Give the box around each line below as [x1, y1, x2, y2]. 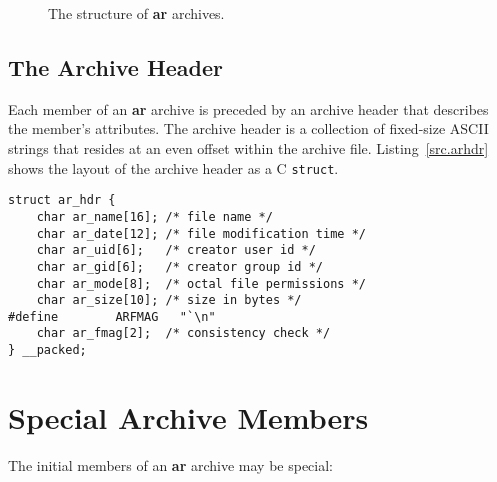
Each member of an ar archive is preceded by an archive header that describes [8, 98, 489, 119]
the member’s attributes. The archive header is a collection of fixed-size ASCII [8, 118, 489, 139]
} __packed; [8, 343, 87, 358]
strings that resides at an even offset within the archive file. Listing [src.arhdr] [8, 137, 489, 158]
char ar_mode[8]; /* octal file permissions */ [36, 276, 366, 291]
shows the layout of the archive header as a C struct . [8, 157, 339, 178]
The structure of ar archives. [48, 3, 225, 23]
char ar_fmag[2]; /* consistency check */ [36, 326, 331, 341]
